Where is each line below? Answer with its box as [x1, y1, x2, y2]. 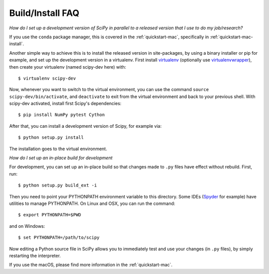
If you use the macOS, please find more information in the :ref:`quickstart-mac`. [9, 262, 173, 268]
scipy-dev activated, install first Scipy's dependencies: [9, 100, 122, 106]
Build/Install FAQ [9, 7, 80, 18]
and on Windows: [9, 223, 45, 229]
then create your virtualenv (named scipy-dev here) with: [9, 64, 127, 70]
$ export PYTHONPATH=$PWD [18, 212, 82, 218]
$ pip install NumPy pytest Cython [18, 112, 105, 118]
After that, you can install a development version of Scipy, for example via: [9, 123, 162, 129]
